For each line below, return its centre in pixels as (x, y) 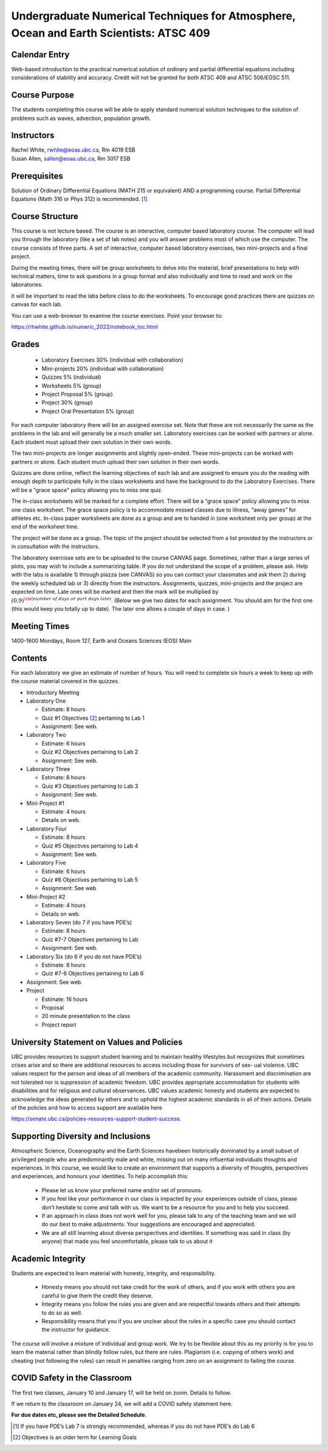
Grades (25, 344)
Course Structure (45, 216)
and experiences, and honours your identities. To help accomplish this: (100, 1176)
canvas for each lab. (37, 304)
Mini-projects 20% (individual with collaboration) (103, 368)
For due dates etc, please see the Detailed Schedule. (79, 1415)
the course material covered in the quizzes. (65, 681)
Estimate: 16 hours (65, 999)
